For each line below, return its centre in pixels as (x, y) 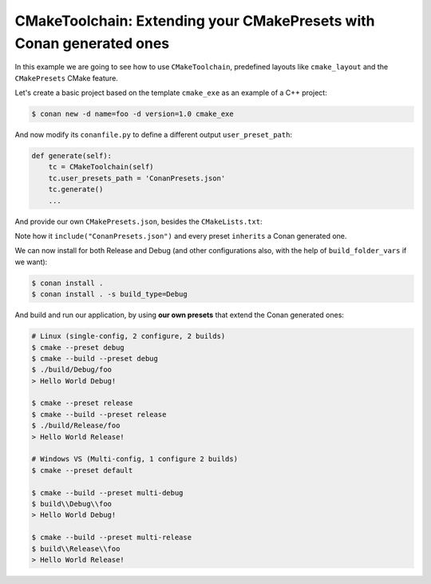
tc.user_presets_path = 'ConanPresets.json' (137, 178)
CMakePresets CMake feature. (67, 78)
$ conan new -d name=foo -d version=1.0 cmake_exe (133, 114)
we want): (31, 262)
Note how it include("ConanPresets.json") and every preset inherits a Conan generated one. (181, 236)
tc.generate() (76, 189)
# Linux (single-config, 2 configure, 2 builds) (129, 336)
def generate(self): (71, 156)
